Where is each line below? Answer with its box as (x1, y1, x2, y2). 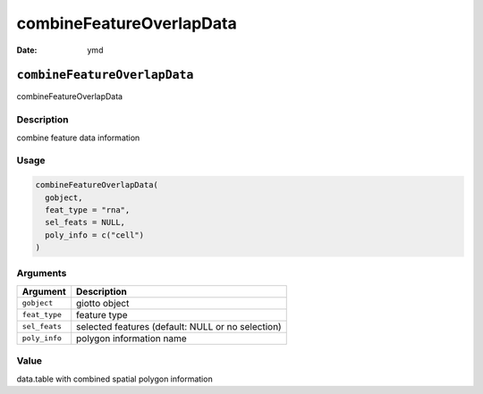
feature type (76, 308, 129, 321)
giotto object (76, 297, 130, 309)
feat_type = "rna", (45, 205, 131, 214)
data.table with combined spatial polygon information (16, 373, 214, 384)
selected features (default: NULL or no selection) (76, 320, 282, 332)
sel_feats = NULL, (45, 217, 125, 228)
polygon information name (76, 331, 187, 344)
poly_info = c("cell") (45, 230, 145, 240)
